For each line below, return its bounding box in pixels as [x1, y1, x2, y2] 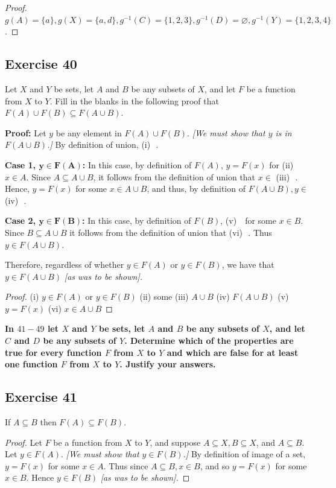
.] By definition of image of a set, [183, 448, 306, 460]
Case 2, [5, 214, 36, 227]
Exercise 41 [5, 387, 77, 406]
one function [5, 358, 58, 370]
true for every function [5, 346, 102, 358]
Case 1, [5, 158, 36, 171]
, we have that [221, 258, 274, 271]
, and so [200, 459, 230, 472]
